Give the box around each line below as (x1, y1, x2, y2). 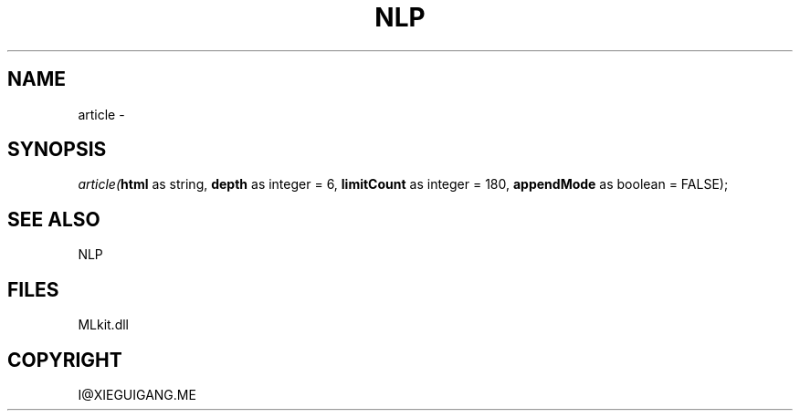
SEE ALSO (7, 207, 100, 231)
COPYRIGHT (7, 348, 122, 371)
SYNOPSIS (7, 138, 107, 162)
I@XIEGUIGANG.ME (78, 386, 196, 402)
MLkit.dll (78, 317, 129, 333)
